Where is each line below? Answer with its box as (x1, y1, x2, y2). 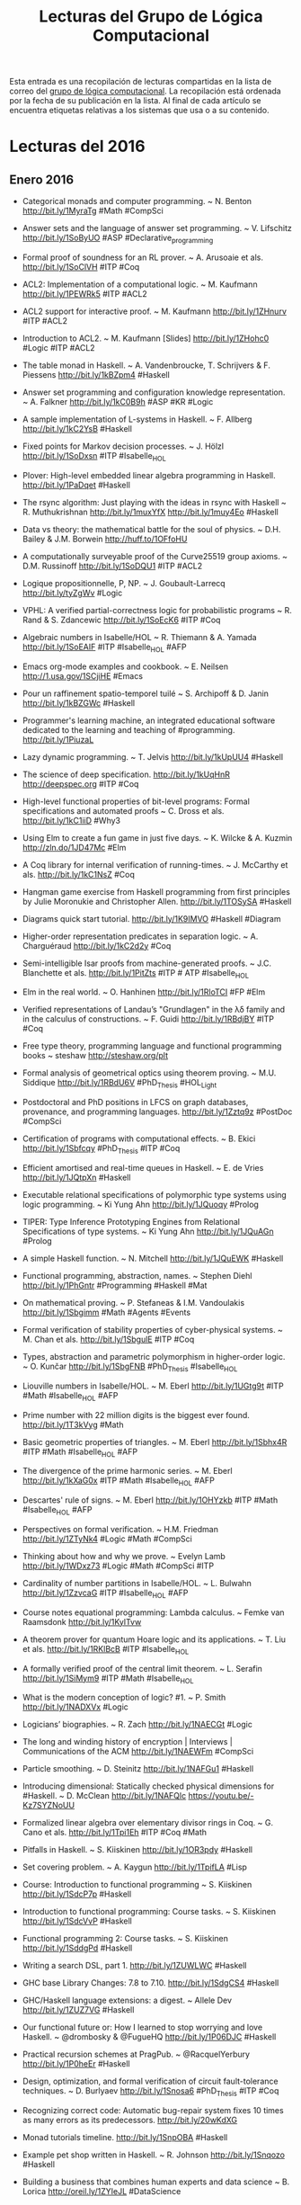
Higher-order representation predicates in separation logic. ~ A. (22, 931, 259, 942)
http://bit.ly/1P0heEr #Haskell (22, 2058, 130, 2069)
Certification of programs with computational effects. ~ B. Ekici (22, 1133, 256, 1144)
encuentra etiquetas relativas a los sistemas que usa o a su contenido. (9, 105, 270, 116)
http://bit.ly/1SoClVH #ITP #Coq (22, 261, 140, 272)
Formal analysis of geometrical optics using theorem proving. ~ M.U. (22, 1067, 277, 1078)
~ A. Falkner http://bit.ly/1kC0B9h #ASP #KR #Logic (22, 396, 214, 406)
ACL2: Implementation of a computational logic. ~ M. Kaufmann (22, 279, 258, 290)
